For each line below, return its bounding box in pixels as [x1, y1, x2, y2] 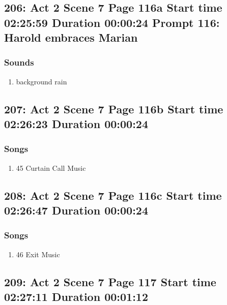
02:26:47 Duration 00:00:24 [4, 202, 148, 218]
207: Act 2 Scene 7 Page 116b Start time [4, 101, 223, 116]
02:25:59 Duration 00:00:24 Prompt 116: [4, 14, 220, 30]
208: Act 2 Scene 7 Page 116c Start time [4, 187, 222, 203]
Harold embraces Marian [4, 29, 138, 45]
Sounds [4, 56, 34, 69]
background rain [16, 76, 67, 86]
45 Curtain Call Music [16, 162, 86, 173]
